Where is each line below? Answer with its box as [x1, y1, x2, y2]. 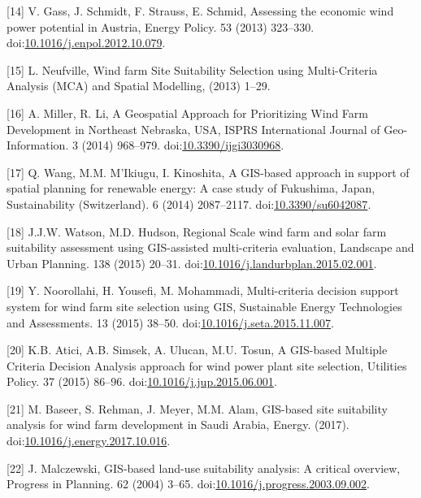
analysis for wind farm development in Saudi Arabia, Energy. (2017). [7, 416, 349, 433]
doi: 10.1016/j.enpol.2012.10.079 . [7, 34, 166, 51]
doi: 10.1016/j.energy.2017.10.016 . [7, 432, 171, 449]
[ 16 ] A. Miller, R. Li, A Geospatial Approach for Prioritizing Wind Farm [7, 104, 369, 121]
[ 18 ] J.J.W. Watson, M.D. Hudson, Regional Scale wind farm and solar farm [7, 223, 387, 240]
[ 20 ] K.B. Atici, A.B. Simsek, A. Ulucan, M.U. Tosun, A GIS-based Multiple [7, 341, 388, 358]
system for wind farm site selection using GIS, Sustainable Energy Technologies [7, 297, 402, 314]
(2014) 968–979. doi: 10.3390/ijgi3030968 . [81, 136, 284, 154]
